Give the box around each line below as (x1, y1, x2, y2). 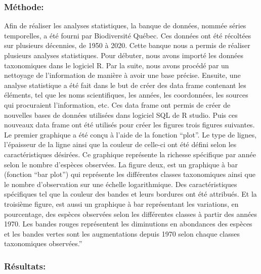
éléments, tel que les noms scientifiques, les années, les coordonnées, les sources (4, 89, 248, 100)
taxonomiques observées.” (4, 238, 82, 249)
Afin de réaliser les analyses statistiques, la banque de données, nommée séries (4, 20, 246, 31)
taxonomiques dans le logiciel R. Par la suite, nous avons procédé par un (4, 60, 229, 70)
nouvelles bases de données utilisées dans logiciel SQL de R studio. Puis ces (4, 109, 238, 120)
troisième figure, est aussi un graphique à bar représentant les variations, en (4, 198, 239, 209)
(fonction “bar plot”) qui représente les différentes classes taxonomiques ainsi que (4, 169, 255, 179)
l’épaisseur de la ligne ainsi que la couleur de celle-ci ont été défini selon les (4, 139, 237, 150)
